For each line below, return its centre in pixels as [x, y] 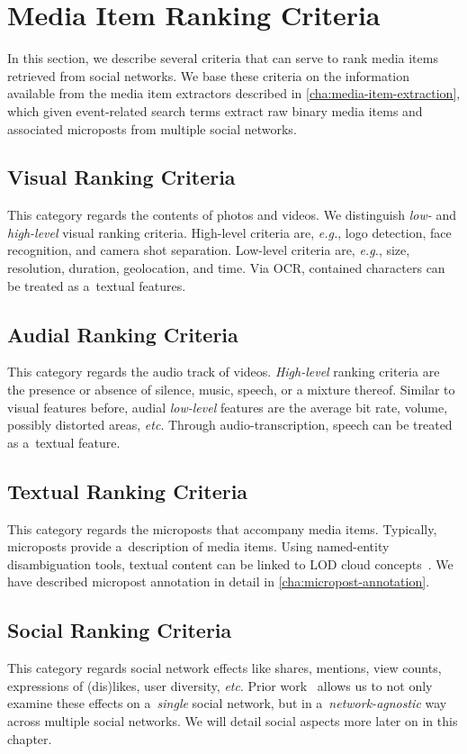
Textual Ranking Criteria [128, 491]
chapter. [30, 738]
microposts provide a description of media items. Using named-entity [198, 546]
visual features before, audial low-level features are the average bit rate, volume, [228, 407]
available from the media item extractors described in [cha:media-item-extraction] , [234, 93]
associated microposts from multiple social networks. [152, 128]
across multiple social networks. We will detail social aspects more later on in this [233, 721]
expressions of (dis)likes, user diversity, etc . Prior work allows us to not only [220, 685]
